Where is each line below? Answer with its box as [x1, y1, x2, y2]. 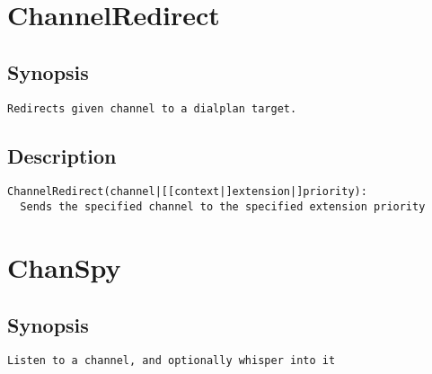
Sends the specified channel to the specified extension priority [20, 200, 426, 214]
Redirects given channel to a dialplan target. [7, 102, 297, 115]
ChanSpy [7, 248, 121, 285]
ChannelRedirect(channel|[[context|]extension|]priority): [7, 185, 367, 199]
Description [7, 141, 117, 169]
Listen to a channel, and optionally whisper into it [7, 354, 336, 368]
